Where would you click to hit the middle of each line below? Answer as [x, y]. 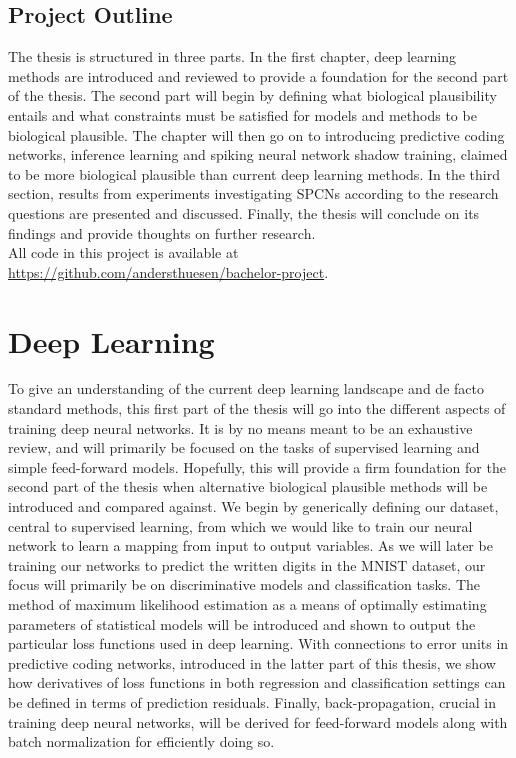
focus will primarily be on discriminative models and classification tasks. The [244, 584]
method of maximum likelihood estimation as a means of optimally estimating [247, 603]
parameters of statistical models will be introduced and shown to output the [242, 623]
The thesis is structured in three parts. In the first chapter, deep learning [232, 56]
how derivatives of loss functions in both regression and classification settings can [257, 682]
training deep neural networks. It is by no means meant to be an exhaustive [240, 427]
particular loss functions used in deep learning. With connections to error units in [258, 643]
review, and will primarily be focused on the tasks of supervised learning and [244, 447]
